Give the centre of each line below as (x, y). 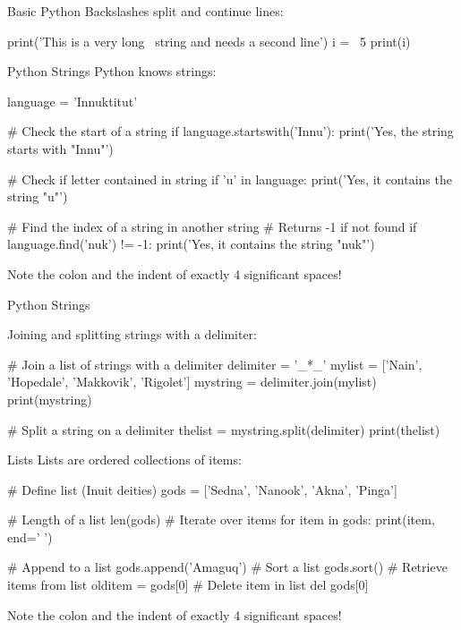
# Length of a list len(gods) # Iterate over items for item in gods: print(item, (221, 519)
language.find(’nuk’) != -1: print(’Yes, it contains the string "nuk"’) (191, 244)
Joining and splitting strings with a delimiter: (132, 334)
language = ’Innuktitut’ (73, 101)
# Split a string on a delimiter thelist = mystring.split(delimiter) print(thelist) (224, 429)
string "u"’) (38, 196)
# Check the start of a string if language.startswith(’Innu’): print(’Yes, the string (230, 131)
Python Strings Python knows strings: (112, 71)
